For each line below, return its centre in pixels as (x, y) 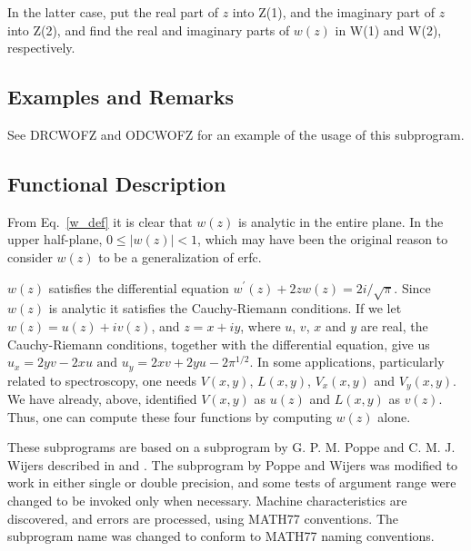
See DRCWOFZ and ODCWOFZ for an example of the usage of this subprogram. (236, 134)
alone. (394, 416)
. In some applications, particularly (347, 362)
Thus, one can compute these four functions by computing (170, 416)
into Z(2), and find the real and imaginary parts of (149, 30)
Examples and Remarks (121, 97)
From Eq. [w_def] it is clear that (100, 221)
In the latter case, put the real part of (113, 12)
